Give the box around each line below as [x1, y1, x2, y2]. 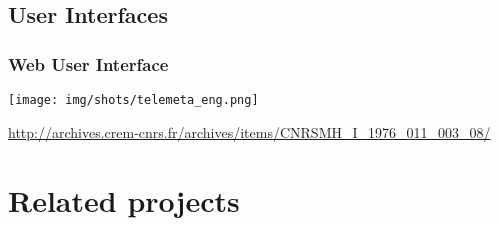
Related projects [8, 180, 240, 221]
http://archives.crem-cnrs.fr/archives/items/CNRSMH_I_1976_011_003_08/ [8, 121, 491, 142]
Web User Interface [8, 51, 169, 76]
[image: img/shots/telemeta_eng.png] [8, 93, 259, 107]
